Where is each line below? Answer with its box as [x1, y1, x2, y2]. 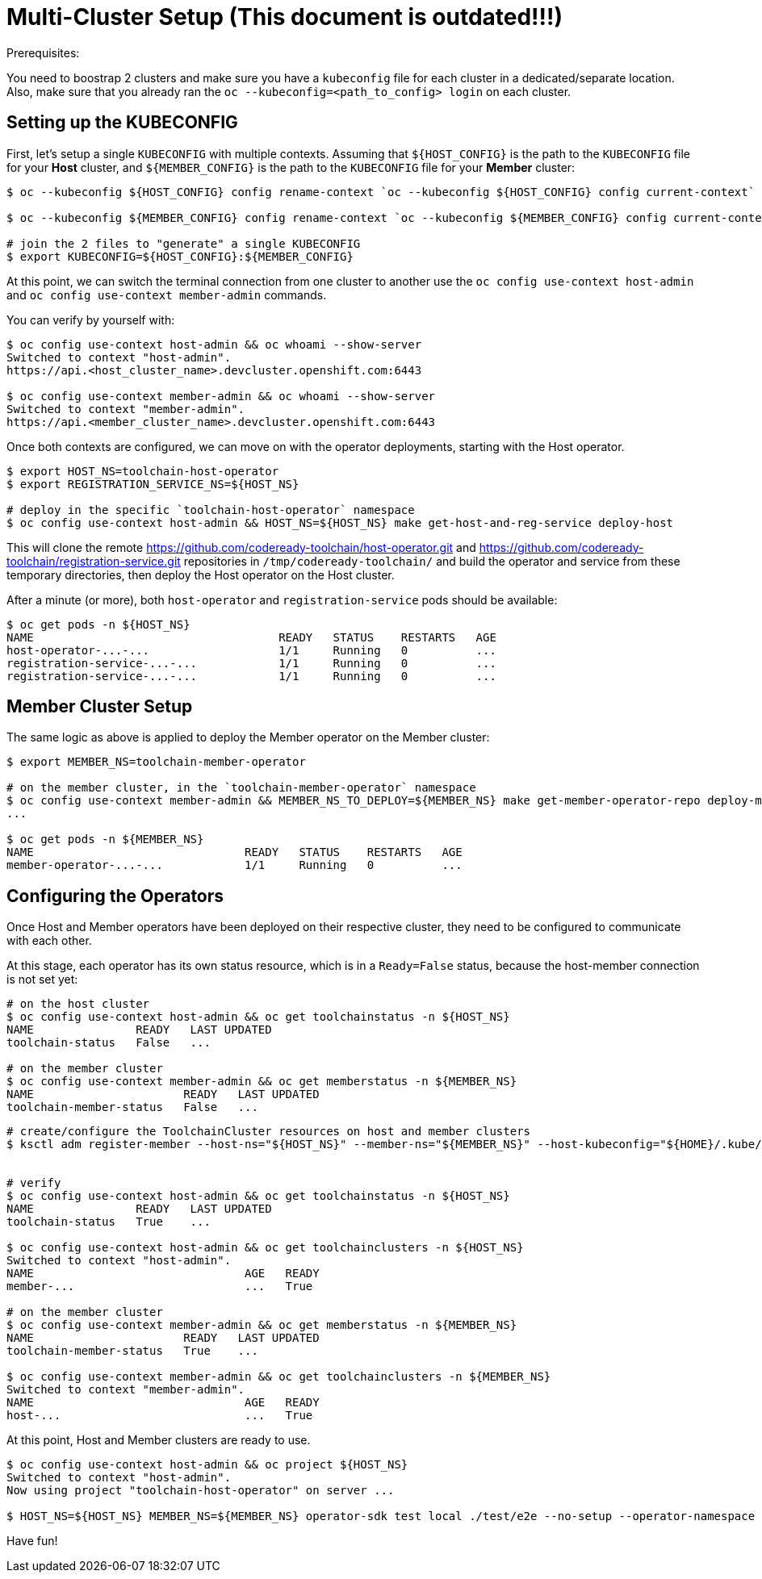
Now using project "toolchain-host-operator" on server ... [6, 1484, 395, 1498]
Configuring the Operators [6, 885, 224, 906]
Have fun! [6, 1534, 58, 1548]
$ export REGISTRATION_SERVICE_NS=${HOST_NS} [6, 477, 299, 491]
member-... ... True [6, 1280, 313, 1293]
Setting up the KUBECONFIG [6, 112, 238, 133]
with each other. [6, 934, 92, 948]
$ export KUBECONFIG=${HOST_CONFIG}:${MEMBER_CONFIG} [6, 249, 354, 263]
